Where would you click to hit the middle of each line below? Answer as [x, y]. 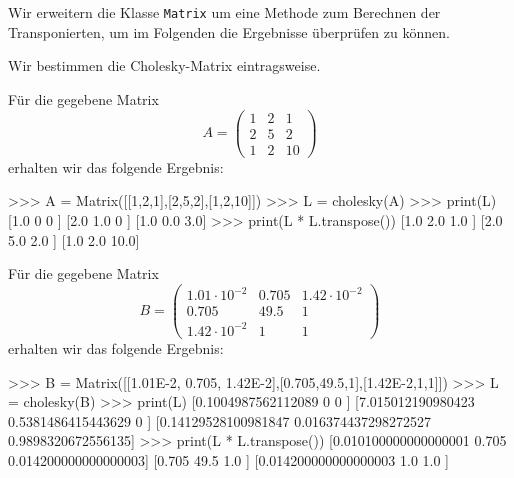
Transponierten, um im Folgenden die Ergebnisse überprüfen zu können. [229, 31]
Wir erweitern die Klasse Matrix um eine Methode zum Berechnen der [224, 12]
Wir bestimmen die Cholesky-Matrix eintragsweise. [164, 65]
